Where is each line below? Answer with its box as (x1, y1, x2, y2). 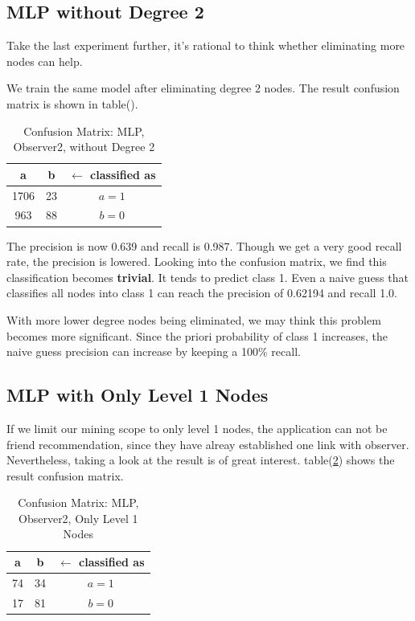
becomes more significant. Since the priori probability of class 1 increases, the (6, 327, 388, 344)
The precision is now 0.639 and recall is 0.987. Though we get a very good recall (6, 237, 402, 254)
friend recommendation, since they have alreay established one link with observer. (6, 435, 409, 452)
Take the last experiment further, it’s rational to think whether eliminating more (6, 37, 405, 54)
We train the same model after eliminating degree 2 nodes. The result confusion (6, 80, 400, 96)
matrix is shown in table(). (6, 95, 138, 112)
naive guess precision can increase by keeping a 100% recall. (6, 343, 301, 360)
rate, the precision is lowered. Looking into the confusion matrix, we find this (6, 253, 387, 270)
